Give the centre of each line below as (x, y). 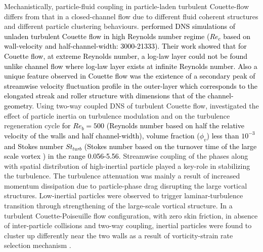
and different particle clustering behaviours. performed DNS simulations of (120, 26)
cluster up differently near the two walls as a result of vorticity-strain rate (119, 235)
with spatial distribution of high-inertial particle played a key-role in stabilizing (127, 166)
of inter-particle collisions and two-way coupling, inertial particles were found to (128, 225)
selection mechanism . (38, 245)
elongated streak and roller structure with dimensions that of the (105, 96)
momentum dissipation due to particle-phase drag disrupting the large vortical (126, 185)
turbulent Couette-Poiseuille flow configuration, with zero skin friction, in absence (131, 215)
